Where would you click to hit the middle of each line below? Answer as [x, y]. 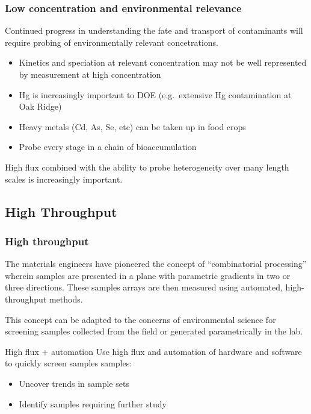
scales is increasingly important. [64, 179]
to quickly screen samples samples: [69, 363]
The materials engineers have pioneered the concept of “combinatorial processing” [156, 264]
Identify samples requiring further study [93, 403]
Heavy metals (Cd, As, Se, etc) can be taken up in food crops [132, 126]
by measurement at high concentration [90, 74]
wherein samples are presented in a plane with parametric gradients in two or [148, 275]
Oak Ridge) [40, 106]
